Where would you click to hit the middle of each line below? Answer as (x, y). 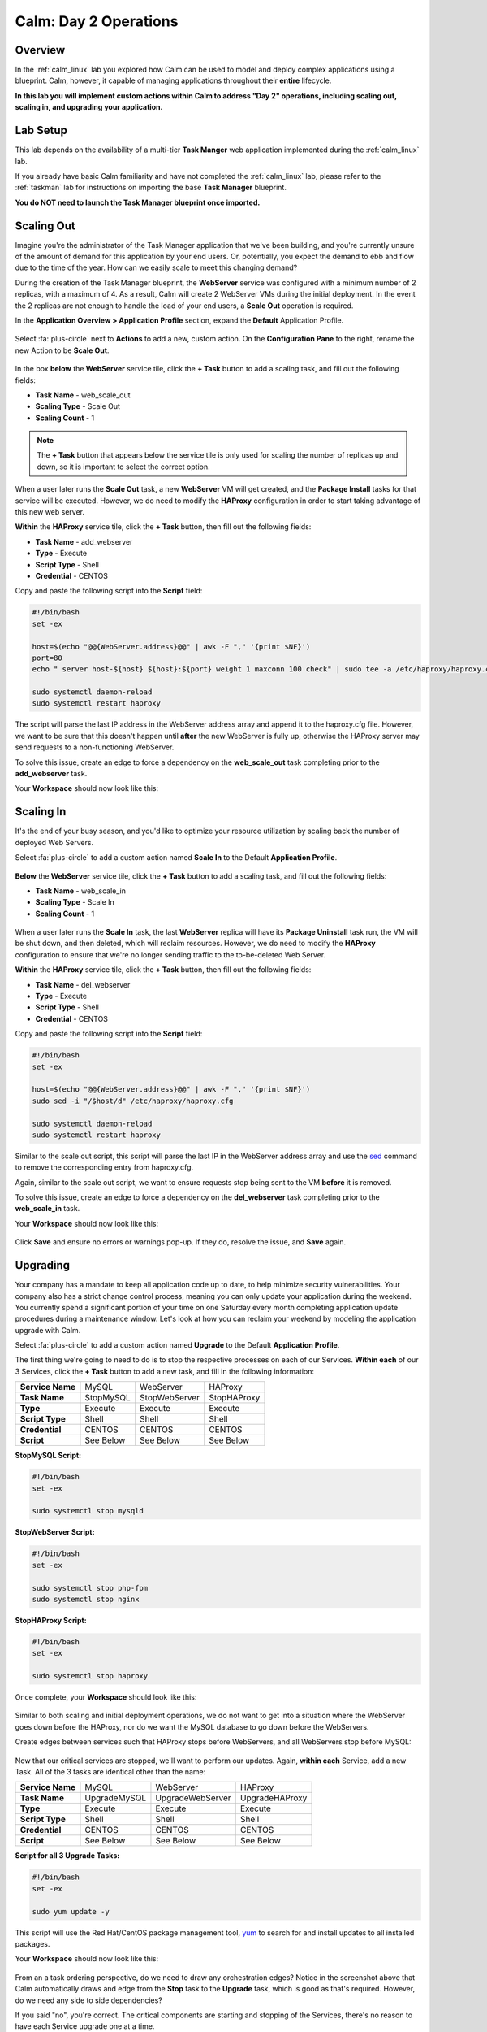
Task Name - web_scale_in (80, 891)
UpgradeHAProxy (274, 1798)
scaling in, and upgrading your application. (89, 107)
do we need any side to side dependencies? (88, 2000)
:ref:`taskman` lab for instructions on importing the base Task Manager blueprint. (151, 188)
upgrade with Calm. (48, 1330)
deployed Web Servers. (54, 842)
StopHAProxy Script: (51, 1620)
